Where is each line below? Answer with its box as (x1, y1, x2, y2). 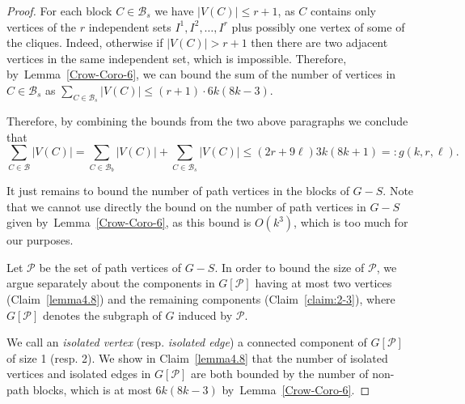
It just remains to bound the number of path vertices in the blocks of (6, 182, 349, 199)
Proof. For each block (6, 2, 112, 19)
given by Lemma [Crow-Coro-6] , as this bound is (6, 214, 252, 231)
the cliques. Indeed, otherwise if (6, 34, 163, 51)
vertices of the (6, 18, 77, 35)
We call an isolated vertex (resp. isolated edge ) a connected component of (6, 334, 367, 351)
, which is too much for (294, 214, 408, 231)
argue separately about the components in (6, 274, 215, 291)
